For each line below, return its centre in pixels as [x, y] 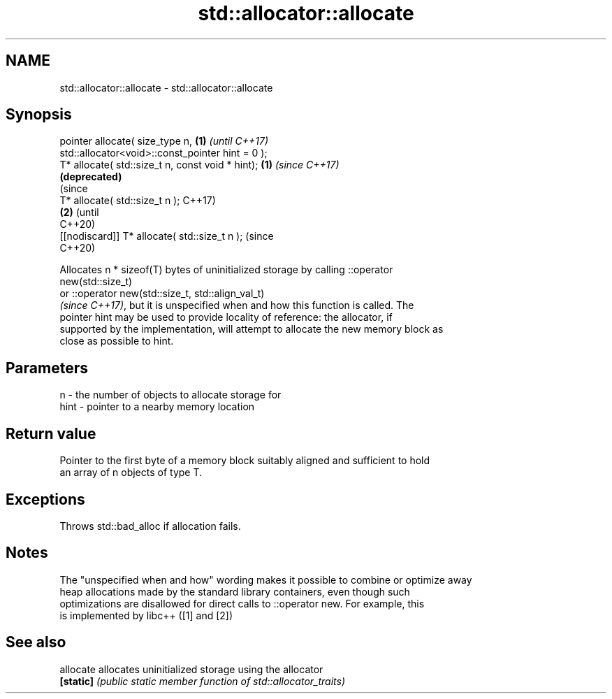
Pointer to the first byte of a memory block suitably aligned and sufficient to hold [245, 461]
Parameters [47, 368]
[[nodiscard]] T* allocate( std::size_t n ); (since [167, 236]
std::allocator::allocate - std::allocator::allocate [166, 87]
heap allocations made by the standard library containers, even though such [235, 591]
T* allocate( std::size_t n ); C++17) [138, 201]
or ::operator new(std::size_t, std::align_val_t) [162, 294]
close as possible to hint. [117, 341]
